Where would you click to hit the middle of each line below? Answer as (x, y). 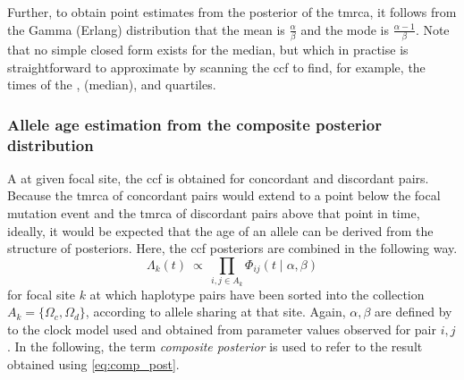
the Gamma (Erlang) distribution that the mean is (146, 29)
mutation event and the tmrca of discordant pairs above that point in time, (214, 213)
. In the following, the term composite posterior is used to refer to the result (215, 346)
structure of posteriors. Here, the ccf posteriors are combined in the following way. (232, 248)
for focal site (41, 294)
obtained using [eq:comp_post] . (93, 363)
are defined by (413, 312)
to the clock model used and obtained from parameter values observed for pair (222, 329)
